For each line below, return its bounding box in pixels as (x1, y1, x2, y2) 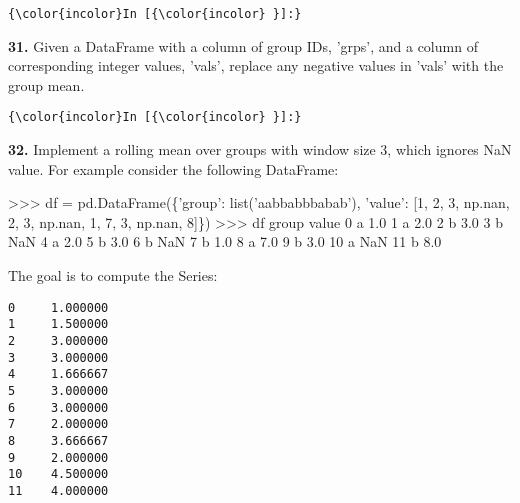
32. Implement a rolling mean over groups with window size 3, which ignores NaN (8, 139, 512, 160)
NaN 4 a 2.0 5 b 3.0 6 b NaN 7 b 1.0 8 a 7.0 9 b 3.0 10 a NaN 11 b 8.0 (8, 231, 442, 252)
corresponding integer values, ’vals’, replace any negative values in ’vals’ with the (8, 55, 504, 76)
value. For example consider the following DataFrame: (8, 158, 339, 179)
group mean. (8, 74, 85, 95)
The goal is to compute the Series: (8, 265, 218, 286)
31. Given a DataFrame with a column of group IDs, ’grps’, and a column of (8, 35, 478, 56)
